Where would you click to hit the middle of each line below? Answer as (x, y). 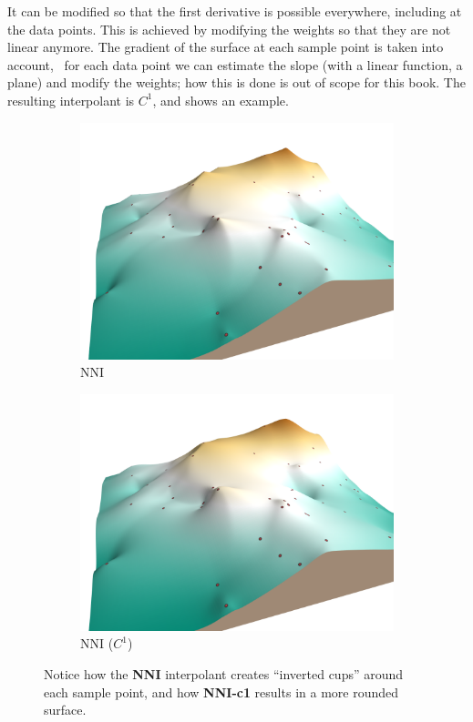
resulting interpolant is (71, 100)
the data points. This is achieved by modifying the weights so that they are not (229, 29)
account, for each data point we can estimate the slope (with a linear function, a (235, 64)
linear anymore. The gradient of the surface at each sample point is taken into (226, 47)
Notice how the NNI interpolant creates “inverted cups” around (224, 673)
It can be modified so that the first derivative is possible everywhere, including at (235, 11)
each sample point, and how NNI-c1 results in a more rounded (221, 691)
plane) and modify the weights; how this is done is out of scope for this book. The (236, 82)
